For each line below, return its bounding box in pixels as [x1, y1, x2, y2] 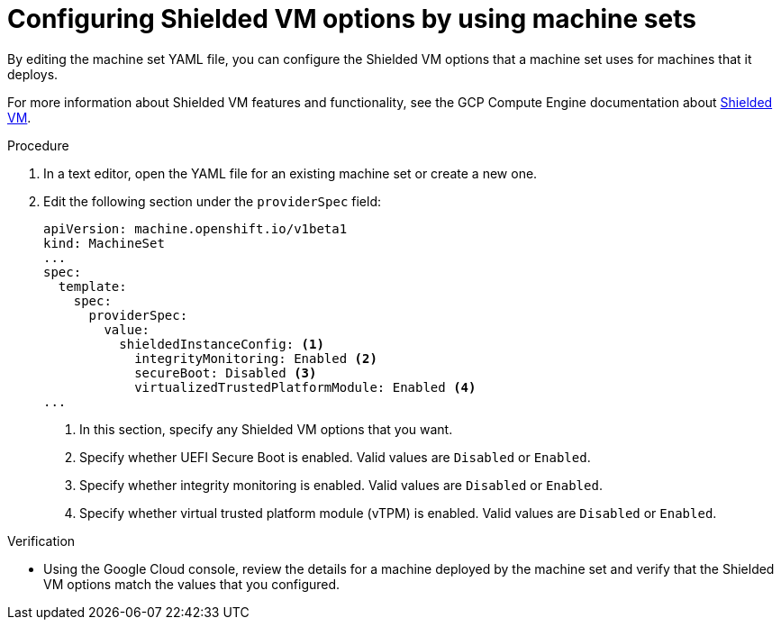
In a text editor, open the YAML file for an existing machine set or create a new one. [43, 165, 538, 181]
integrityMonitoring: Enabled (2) [134, 350, 377, 366]
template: [58, 278, 127, 294]
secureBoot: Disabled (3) [134, 365, 317, 380]
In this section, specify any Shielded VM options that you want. [79, 421, 453, 437]
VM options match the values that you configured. [43, 576, 341, 592]
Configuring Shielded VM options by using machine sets [7, 4, 696, 34]
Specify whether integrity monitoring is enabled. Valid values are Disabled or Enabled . [79, 477, 603, 493]
